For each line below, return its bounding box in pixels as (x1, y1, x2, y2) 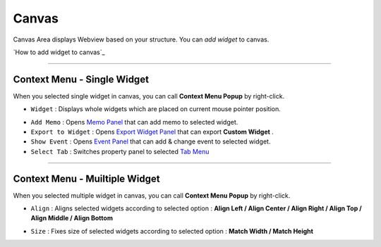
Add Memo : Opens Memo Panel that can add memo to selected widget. (30, 118, 238, 126)
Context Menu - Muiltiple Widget (13, 172, 160, 184)
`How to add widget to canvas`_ (13, 48, 105, 56)
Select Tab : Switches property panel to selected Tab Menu (30, 147, 210, 156)
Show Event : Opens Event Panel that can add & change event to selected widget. (30, 137, 271, 146)
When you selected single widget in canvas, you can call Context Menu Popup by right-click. (13, 91, 285, 100)
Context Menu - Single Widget (13, 73, 150, 85)
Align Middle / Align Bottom (30, 214, 113, 222)
